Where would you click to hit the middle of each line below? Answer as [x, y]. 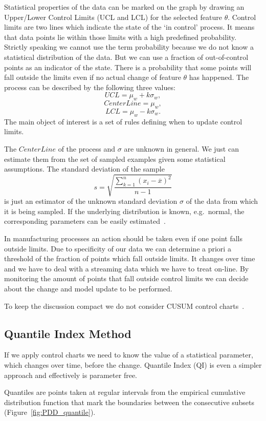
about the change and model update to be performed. [88, 288]
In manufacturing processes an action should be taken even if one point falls [123, 238]
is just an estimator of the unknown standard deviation [91, 201]
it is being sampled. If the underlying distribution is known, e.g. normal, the [124, 211]
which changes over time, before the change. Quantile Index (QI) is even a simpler [133, 364]
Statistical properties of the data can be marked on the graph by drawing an [124, 7]
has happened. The [219, 77]
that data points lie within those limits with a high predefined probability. [120, 37]
